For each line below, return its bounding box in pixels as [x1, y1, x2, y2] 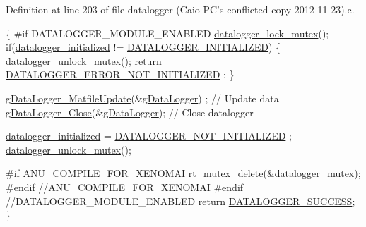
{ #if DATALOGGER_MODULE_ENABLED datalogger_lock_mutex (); [6, 25, 329, 40]
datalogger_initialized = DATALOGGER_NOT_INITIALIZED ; [6, 128, 292, 143]
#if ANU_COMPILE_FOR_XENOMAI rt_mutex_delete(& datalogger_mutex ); [6, 166, 361, 180]
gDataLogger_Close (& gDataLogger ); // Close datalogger [6, 104, 254, 119]
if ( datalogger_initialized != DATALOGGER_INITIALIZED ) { [6, 39, 281, 54]
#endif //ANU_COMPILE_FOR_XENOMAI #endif [6, 179, 244, 194]
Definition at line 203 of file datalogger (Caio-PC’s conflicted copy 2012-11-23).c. [6, 2, 355, 16]
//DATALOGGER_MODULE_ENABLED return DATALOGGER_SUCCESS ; [6, 193, 355, 208]
